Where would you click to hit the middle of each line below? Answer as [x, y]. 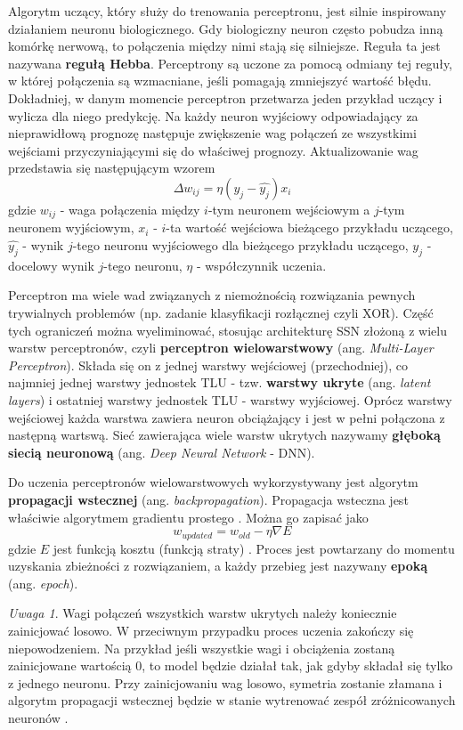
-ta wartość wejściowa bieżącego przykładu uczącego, [309, 227]
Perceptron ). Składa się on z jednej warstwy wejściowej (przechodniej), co [208, 365]
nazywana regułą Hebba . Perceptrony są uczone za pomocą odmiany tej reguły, [231, 63]
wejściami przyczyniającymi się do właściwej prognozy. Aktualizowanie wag [213, 150]
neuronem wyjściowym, [71, 227]
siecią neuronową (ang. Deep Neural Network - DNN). [162, 452]
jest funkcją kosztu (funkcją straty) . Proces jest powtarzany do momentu [254, 548]
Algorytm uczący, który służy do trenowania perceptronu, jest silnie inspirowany [227, 11]
